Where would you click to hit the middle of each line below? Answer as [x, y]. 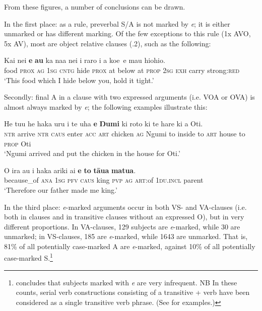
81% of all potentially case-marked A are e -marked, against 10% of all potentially [130, 246]
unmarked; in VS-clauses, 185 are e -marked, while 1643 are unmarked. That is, [126, 236]
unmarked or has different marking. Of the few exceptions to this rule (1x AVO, [127, 33]
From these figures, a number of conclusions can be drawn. [95, 7]
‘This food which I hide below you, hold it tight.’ [79, 80]
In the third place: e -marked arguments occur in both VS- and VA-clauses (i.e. [125, 207]
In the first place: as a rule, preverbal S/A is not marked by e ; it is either [117, 23]
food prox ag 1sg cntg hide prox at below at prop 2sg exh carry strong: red [122, 70]
